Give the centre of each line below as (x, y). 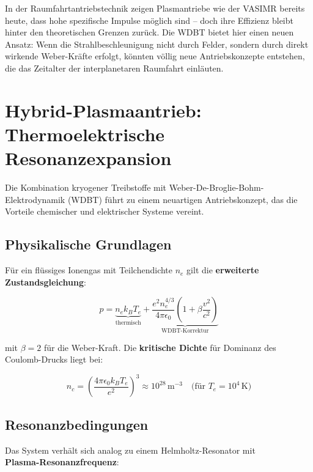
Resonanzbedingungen (77, 424)
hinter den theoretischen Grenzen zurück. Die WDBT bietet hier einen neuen (149, 32)
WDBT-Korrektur (185, 331)
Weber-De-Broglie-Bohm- (216, 187)
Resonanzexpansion (88, 158)
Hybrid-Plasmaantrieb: (103, 110)
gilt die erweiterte (223, 270)
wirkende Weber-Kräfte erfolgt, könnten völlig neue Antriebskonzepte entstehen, (155, 56)
